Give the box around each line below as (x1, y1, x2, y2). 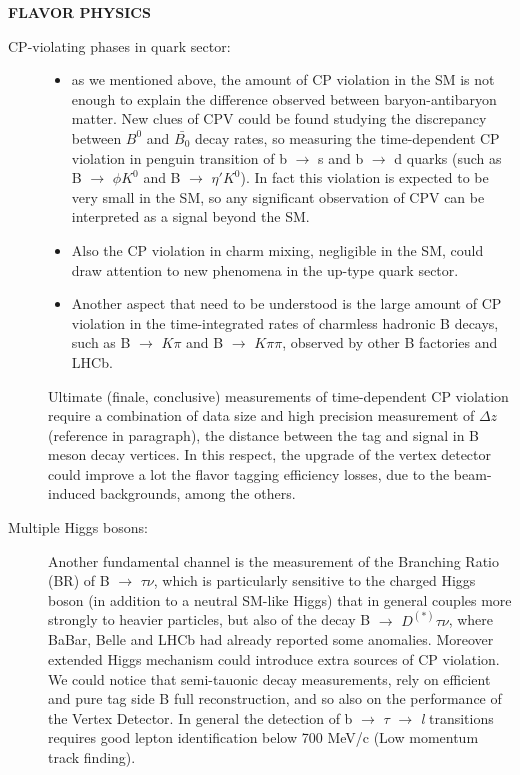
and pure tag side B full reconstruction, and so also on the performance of (48, 688, 502, 709)
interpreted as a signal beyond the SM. (71, 206, 310, 227)
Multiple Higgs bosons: (8, 517, 148, 538)
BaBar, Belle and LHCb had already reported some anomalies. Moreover (48, 629, 494, 650)
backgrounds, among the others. (100, 483, 296, 504)
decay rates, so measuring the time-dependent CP (195, 127, 500, 148)
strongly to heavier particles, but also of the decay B (48, 609, 371, 630)
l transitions (420, 707, 494, 728)
